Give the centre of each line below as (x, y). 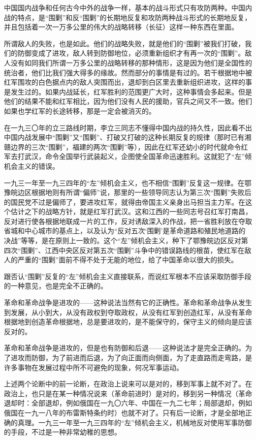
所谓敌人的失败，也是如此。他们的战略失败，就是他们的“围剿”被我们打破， (125, 43)
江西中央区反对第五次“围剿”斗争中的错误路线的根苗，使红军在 (145, 250)
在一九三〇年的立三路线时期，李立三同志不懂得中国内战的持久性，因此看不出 (128, 127)
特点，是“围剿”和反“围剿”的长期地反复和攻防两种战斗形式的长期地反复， (134, 17)
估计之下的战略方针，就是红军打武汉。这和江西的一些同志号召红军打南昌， (131, 211)
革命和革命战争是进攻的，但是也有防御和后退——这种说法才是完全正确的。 (125, 348)
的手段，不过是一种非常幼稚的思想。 (63, 432)
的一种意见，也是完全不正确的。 (56, 286)
